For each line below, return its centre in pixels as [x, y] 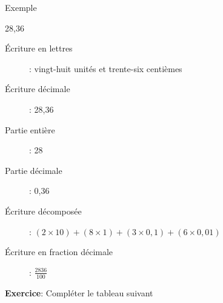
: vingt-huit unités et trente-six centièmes [106, 68]
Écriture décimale [38, 89]
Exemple [21, 7]
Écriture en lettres [39, 48]
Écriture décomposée [43, 211]
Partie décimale [34, 170]
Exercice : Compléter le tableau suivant [79, 292]
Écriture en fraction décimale [59, 252]
